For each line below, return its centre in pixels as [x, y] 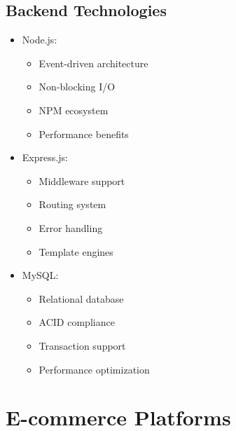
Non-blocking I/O [77, 87]
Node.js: [40, 40]
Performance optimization [94, 369]
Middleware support [82, 180]
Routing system [72, 204]
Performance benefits [84, 134]
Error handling [71, 227]
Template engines [76, 251]
